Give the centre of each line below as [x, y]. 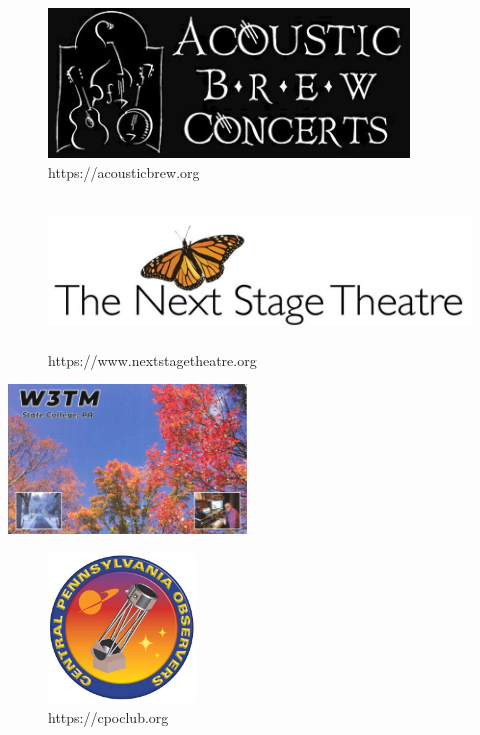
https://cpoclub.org [108, 716]
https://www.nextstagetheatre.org [152, 359]
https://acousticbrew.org [124, 171]
